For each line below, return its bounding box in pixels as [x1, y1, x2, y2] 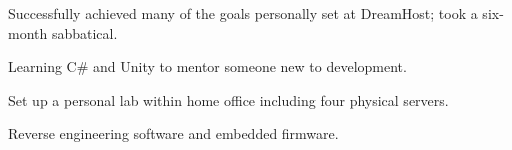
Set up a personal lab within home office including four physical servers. [8, 89, 449, 110]
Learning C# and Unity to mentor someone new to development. [8, 56, 407, 77]
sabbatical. [51, 22, 118, 43]
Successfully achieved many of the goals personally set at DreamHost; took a [8, 3, 478, 23]
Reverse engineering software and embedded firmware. [8, 123, 339, 144]
